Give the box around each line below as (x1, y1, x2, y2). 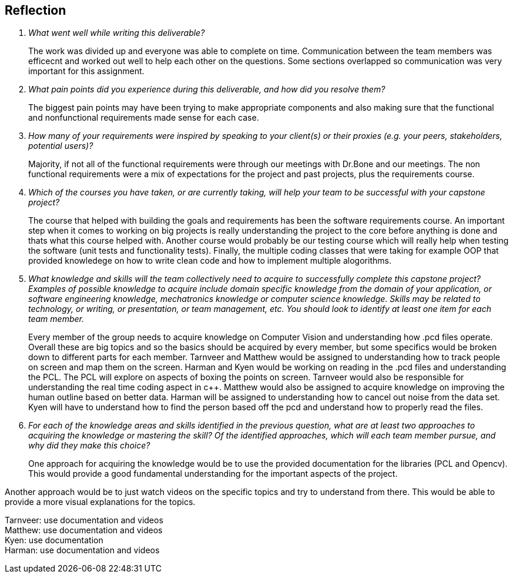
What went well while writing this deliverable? (28, 28, 205, 38)
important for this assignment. (28, 66, 145, 77)
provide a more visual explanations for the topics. (5, 497, 196, 507)
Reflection (5, 3, 66, 18)
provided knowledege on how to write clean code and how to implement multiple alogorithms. (28, 255, 391, 266)
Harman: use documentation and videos (5, 545, 160, 556)
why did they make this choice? (28, 440, 150, 451)
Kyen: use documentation (5, 535, 103, 546)
